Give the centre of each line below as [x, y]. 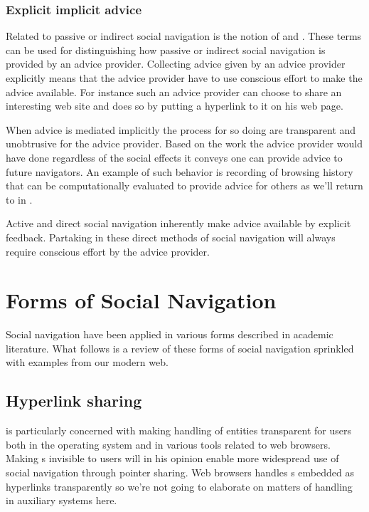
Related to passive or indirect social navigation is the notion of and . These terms [184, 36]
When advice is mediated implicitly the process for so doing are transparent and [181, 129]
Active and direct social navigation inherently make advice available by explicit [178, 223]
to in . [19, 199]
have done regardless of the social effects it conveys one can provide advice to [174, 157]
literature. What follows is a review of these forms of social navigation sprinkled [180, 348]
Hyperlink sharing [74, 401]
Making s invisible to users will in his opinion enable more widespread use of [172, 458]
